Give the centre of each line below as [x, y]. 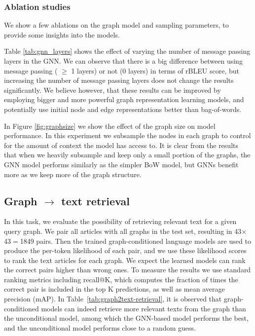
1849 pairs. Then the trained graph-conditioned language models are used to [135, 241]
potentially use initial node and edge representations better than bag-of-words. [123, 109]
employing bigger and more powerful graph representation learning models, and [124, 99]
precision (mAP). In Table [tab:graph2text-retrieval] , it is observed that [113, 299]
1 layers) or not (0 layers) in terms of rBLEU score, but [155, 70]
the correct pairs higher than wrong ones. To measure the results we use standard [127, 270]
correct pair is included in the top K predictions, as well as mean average [114, 289]
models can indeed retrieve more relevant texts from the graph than [144, 308]
